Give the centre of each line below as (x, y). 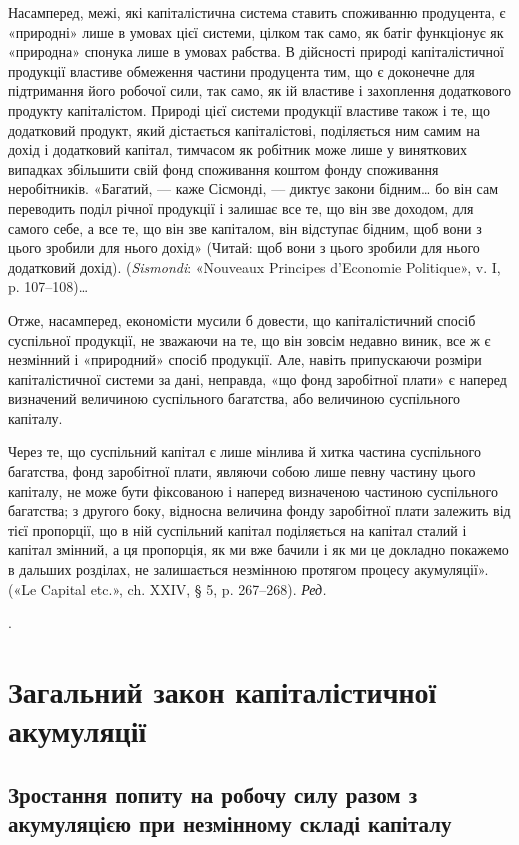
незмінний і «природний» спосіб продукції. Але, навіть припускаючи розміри (245, 359)
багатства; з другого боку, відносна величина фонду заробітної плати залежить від (259, 510)
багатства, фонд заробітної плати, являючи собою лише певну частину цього (242, 471)
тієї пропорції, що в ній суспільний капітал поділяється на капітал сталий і (237, 529)
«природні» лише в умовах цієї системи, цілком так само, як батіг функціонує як (256, 31)
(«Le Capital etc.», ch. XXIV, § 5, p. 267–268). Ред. (167, 588)
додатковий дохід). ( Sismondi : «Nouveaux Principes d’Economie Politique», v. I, (254, 266)
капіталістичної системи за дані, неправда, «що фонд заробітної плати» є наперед (257, 378)
